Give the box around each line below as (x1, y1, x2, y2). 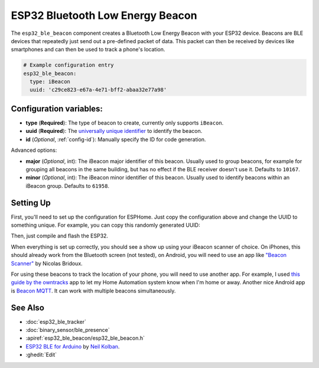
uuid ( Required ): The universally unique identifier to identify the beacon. (25, 128, 203, 135)
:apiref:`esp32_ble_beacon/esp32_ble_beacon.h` (25, 334, 145, 342)
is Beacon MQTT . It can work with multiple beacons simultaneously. (11, 287, 176, 294)
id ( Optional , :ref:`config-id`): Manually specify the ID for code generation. (25, 136, 206, 143)
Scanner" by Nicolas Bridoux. (11, 260, 83, 267)
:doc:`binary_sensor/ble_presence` (25, 327, 110, 334)
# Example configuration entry (23, 62, 115, 69)
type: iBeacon (30, 79, 71, 85)
